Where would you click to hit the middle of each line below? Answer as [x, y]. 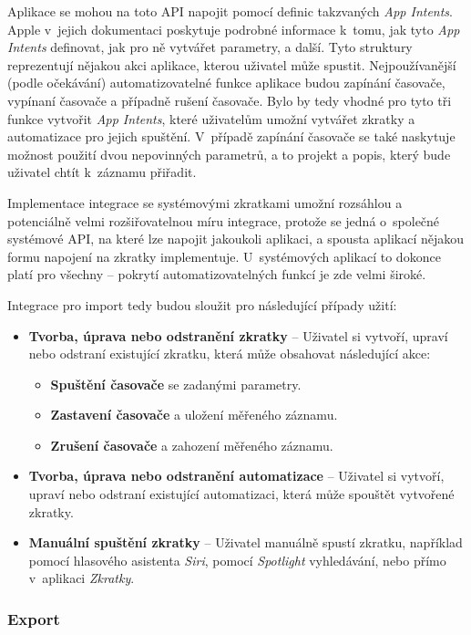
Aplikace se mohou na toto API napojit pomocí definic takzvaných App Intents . [230, 11]
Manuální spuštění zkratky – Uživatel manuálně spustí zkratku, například [246, 542]
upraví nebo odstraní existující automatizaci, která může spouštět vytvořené [241, 494]
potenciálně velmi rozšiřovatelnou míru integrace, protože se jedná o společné [224, 220]
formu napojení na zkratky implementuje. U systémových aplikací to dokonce [224, 256]
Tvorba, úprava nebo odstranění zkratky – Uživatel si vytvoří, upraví [238, 335]
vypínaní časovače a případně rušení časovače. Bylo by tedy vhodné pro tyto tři [230, 100]
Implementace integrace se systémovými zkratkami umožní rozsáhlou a [205, 202]
